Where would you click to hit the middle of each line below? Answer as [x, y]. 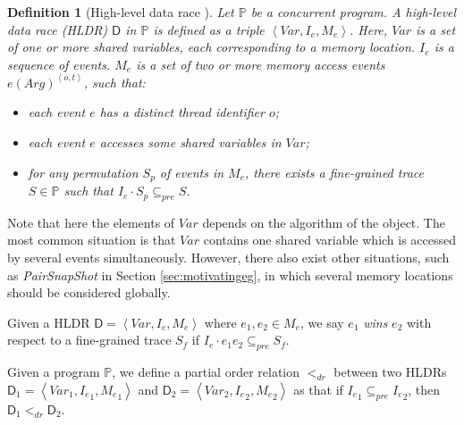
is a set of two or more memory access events [261, 64]
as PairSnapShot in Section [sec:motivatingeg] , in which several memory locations [230, 275]
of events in [192, 172]
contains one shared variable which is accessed [330, 240]
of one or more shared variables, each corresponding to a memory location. [211, 47]
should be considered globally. [89, 292]
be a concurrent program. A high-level [354, 12]
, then [424, 389]
